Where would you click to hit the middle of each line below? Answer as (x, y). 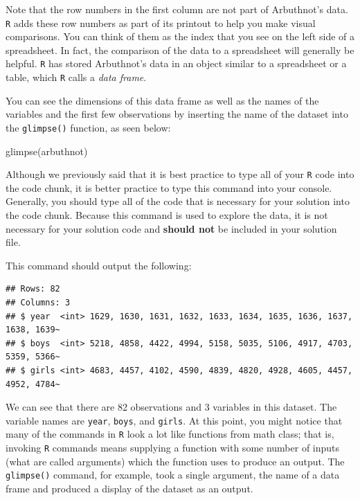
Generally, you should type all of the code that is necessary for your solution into (178, 201)
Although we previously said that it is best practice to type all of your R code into (180, 174)
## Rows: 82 (33, 289)
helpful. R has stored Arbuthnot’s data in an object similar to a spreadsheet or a (176, 63)
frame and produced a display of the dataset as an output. (129, 488)
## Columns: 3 (38, 303)
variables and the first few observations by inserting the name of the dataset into (177, 114)
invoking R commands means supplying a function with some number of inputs (173, 448)
